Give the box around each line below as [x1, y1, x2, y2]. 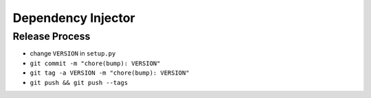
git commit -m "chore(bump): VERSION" [30, 59, 161, 67]
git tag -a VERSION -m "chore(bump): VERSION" [30, 69, 190, 77]
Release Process [12, 30, 91, 42]
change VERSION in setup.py [30, 49, 116, 58]
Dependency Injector [12, 10, 135, 25]
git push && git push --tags [30, 79, 128, 86]
